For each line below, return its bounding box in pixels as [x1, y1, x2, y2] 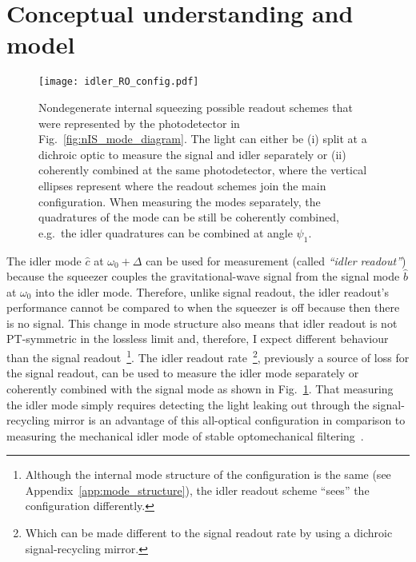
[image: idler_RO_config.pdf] [38, 76, 199, 88]
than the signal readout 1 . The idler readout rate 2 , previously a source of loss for [6, 347, 410, 365]
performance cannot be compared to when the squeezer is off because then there [6, 299, 400, 316]
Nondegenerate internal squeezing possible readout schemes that [38, 98, 353, 115]
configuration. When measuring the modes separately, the [38, 193, 321, 209]
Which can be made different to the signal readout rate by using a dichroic [25, 524, 393, 541]
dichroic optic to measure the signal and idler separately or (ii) [38, 145, 346, 162]
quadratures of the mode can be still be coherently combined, [38, 209, 339, 225]
